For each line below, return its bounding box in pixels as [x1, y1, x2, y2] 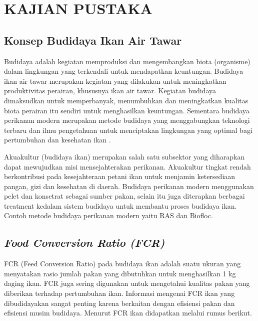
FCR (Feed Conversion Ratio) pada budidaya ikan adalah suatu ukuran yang [4, 258, 241, 269]
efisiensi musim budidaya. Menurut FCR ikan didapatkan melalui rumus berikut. [4, 307, 252, 318]
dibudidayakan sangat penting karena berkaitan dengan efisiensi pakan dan [4, 297, 235, 308]
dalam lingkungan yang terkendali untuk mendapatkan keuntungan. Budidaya [4, 66, 243, 76]
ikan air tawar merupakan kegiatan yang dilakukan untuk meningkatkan [4, 75, 226, 86]
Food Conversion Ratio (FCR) [4, 235, 165, 250]
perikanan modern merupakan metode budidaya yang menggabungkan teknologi [4, 115, 250, 125]
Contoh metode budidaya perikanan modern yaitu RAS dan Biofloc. [4, 210, 213, 221]
